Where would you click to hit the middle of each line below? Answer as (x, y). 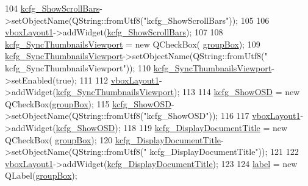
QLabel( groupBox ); (41, 175)
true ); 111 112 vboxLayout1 (107, 80)
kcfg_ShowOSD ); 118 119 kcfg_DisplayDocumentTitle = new (172, 127)
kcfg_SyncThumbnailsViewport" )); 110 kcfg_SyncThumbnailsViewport (138, 67)
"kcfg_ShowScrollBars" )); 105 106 (206, 20)
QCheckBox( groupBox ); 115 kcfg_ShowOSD (88, 103)
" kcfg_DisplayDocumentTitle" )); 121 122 (221, 152)
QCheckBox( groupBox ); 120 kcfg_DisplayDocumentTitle (113, 139)
